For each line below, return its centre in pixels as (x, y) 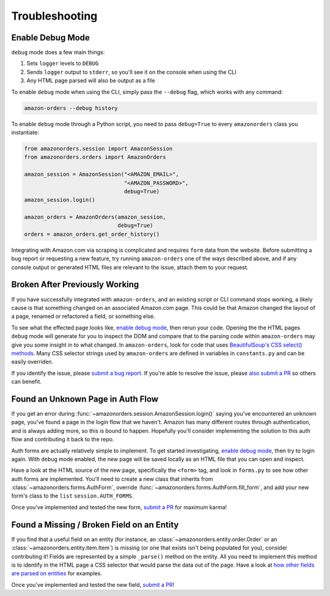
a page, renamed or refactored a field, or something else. (83, 316)
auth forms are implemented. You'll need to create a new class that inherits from (112, 479)
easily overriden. (32, 362)
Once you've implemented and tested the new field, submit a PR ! (93, 584)
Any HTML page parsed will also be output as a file (91, 81)
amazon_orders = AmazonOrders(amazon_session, (95, 217)
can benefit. (27, 381)
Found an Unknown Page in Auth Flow (85, 399)
